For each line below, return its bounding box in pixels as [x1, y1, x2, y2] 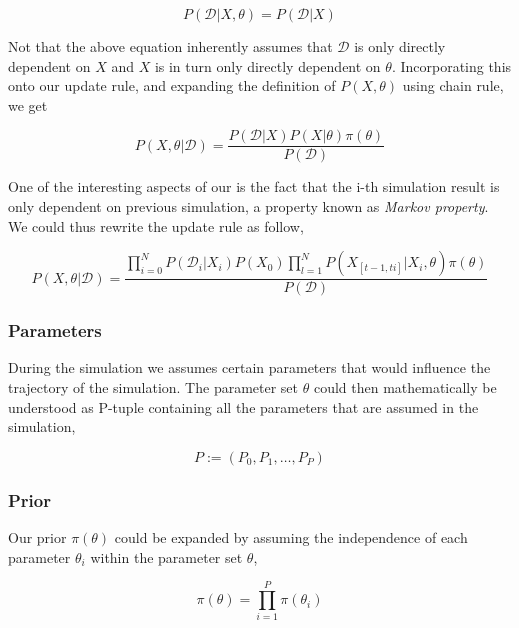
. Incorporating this [391, 55, 512, 76]
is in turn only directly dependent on [154, 55, 381, 76]
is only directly [354, 36, 446, 56]
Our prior [8, 527, 67, 548]
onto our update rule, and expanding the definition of [8, 75, 336, 96]
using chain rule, [402, 75, 504, 96]
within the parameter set [90, 546, 243, 567]
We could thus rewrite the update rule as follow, [8, 215, 304, 236]
